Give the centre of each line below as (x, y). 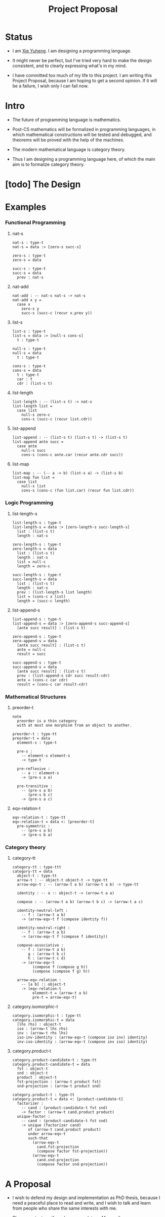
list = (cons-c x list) (41, 597)
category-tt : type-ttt (37, 867)
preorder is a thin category (47, 721)
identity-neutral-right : (43, 928)
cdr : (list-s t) (35, 383)
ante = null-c (31, 649)
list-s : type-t (29, 331)
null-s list (34, 486)
